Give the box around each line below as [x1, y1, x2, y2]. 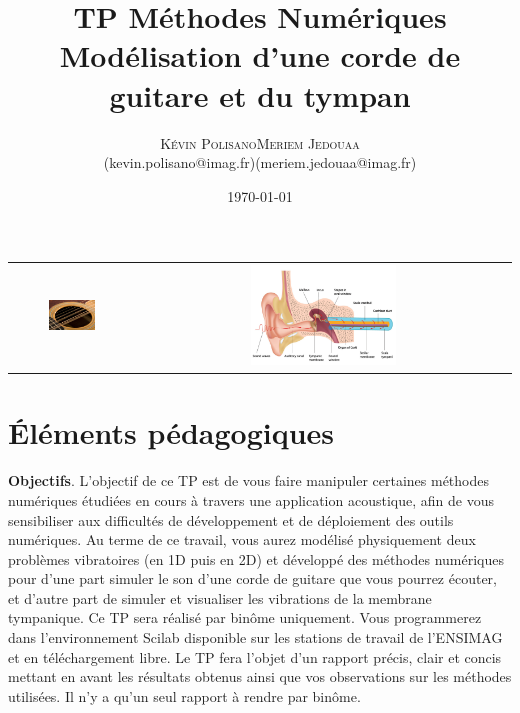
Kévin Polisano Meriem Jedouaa [160, 132, 360, 153]
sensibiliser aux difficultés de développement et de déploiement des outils [8, 509, 454, 530]
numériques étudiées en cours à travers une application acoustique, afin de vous [8, 489, 494, 510]
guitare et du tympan [109, 74, 411, 115]
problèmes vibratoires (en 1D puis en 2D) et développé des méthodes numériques [8, 548, 505, 569]
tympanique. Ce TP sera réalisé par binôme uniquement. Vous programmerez [8, 607, 482, 628]
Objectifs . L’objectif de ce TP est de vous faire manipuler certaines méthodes [8, 470, 489, 491]
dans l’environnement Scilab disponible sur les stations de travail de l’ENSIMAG [8, 627, 503, 648]
